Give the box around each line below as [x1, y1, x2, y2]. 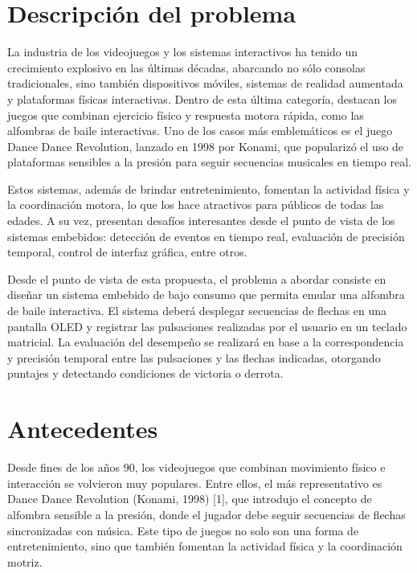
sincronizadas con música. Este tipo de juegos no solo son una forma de [7, 522, 359, 538]
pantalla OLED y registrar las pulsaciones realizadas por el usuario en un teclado [7, 317, 407, 334]
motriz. [7, 553, 43, 570]
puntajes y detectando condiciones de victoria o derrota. [7, 365, 284, 382]
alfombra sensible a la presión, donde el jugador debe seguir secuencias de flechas [7, 505, 406, 522]
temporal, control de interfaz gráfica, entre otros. [7, 244, 247, 260]
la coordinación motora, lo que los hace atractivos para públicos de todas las [7, 196, 384, 213]
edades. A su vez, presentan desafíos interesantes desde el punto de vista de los [7, 212, 395, 229]
